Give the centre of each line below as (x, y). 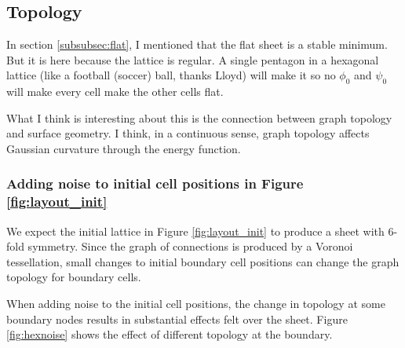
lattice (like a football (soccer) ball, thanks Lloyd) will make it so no (171, 75)
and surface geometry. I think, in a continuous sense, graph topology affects (188, 133)
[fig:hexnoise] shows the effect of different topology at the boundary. (170, 334)
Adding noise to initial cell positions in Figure (155, 183)
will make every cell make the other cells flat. (115, 92)
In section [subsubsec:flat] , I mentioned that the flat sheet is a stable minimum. (197, 44)
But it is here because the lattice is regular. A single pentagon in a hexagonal (193, 59)
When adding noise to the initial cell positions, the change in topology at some (196, 304)
